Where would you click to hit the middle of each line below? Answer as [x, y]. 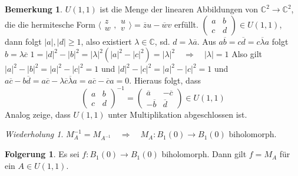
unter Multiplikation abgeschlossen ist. [178, 114]
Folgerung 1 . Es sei [42, 154]
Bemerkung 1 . [34, 9]
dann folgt [23, 41]
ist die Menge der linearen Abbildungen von [179, 9]
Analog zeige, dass [38, 114]
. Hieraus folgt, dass [165, 80]
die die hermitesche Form [50, 24]
